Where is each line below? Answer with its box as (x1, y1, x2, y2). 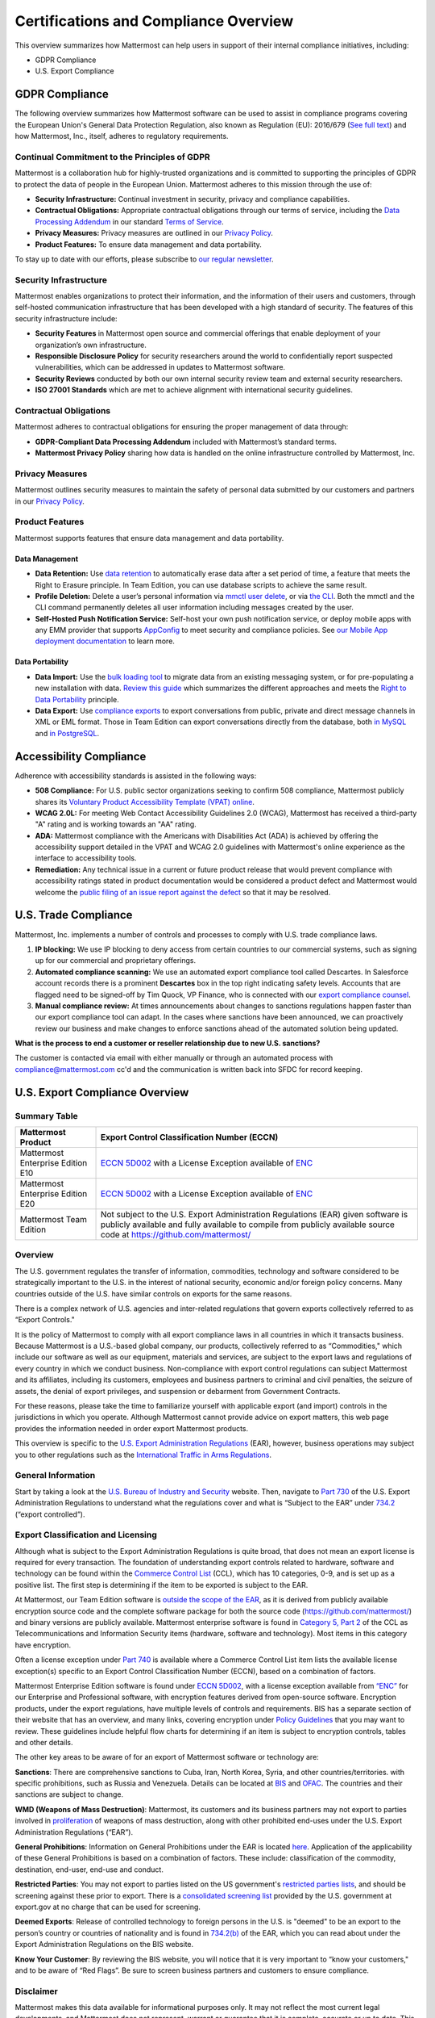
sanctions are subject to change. (14, 1790, 124, 1799)
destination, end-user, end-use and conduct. (14, 1865, 164, 1874)
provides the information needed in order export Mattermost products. (14, 1423, 249, 1433)
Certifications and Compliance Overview (14, 12, 294, 30)
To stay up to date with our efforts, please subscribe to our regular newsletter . (14, 254, 274, 264)
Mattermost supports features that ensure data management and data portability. (14, 533, 284, 542)
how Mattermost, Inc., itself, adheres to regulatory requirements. (14, 132, 229, 141)
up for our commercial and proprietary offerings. (35, 956, 197, 965)
